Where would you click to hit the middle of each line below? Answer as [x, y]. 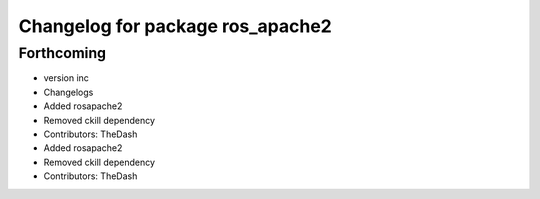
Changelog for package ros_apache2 [175, 26]
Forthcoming [62, 53]
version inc [66, 78]
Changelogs [68, 92]
